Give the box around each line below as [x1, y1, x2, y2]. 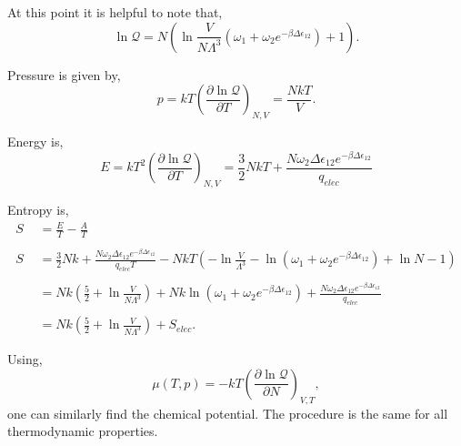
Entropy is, [7, 199, 69, 218]
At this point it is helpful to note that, [7, 3, 223, 21]
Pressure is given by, [7, 65, 121, 84]
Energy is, [7, 131, 64, 150]
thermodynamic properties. [7, 421, 158, 441]
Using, [7, 350, 43, 369]
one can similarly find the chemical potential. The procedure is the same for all [7, 403, 448, 422]
